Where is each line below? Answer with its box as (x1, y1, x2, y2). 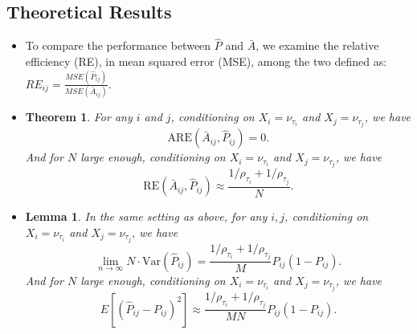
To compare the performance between (25, 37, 211, 54)
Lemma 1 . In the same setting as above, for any (25, 208, 268, 225)
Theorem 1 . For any (25, 108, 133, 125)
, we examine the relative (256, 37, 379, 54)
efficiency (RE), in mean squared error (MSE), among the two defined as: (25, 53, 387, 70)
